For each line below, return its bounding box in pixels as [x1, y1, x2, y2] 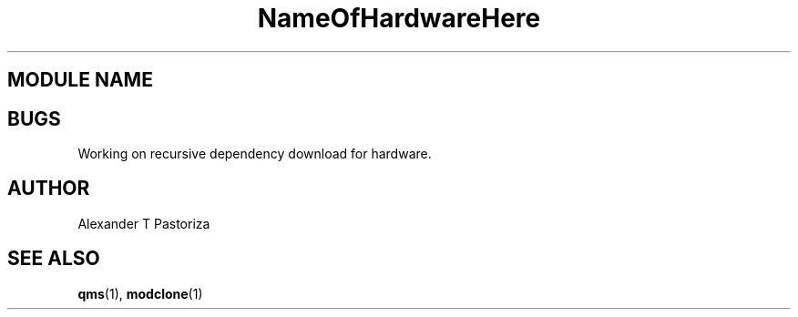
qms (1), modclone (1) [77, 285, 203, 302]
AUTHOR [7, 177, 90, 200]
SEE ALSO [7, 247, 100, 271]
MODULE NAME [7, 68, 153, 92]
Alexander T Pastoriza [77, 215, 210, 231]
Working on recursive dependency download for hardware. [77, 146, 432, 162]
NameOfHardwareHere [257, 3, 541, 34]
